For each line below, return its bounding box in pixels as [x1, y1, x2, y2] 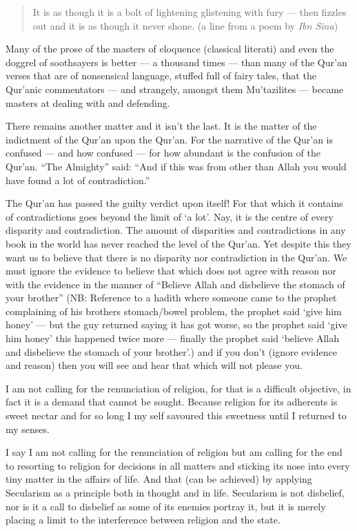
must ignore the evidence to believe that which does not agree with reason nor [6, 263, 336, 278]
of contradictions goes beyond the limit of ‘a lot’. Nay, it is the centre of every [6, 209, 334, 223]
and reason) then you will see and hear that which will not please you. [6, 358, 303, 372]
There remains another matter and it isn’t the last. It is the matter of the [6, 119, 317, 133]
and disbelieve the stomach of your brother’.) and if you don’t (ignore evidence [6, 344, 338, 359]
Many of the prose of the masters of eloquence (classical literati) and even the [6, 41, 334, 56]
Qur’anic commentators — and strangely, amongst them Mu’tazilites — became [6, 81, 344, 96]
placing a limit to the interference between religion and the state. [6, 512, 280, 527]
